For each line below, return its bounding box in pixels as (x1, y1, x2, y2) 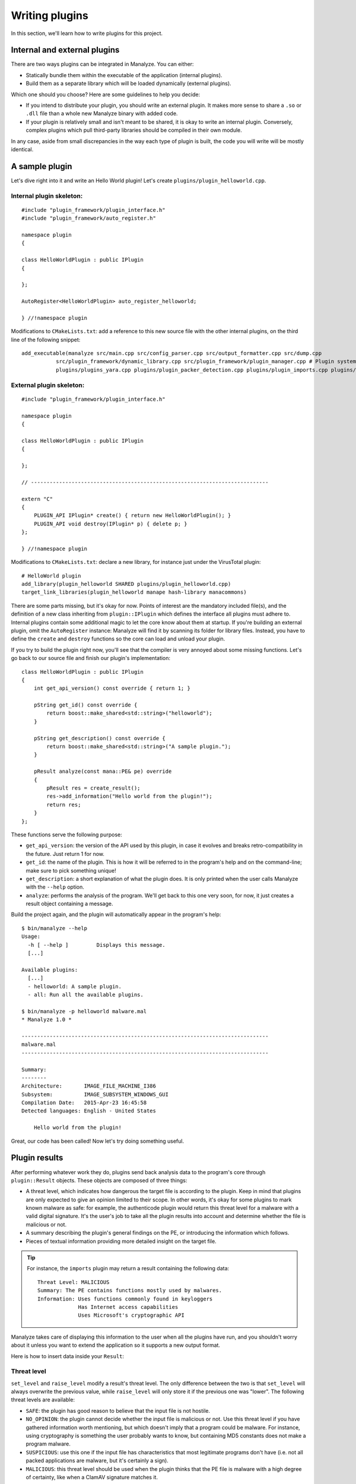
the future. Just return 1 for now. (26, 850, 105, 857)
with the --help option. (26, 883, 84, 890)
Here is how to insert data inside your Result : (11, 1352, 125, 1359)
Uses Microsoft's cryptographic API (78, 1312, 185, 1319)
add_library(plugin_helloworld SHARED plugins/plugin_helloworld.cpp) (21, 581, 231, 588)
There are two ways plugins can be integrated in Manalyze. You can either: (11, 61, 194, 68)
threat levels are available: (11, 1396, 75, 1403)
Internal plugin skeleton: (11, 192, 83, 200)
